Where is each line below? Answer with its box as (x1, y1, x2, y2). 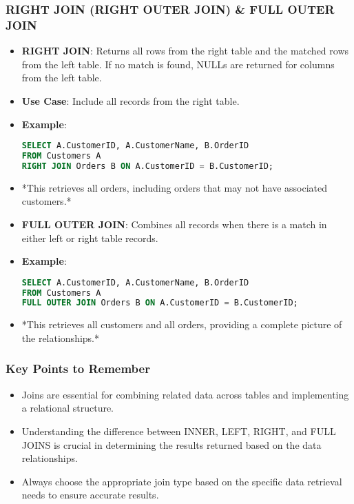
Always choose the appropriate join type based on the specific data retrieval (21, 474, 342, 488)
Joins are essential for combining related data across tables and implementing (21, 387, 349, 401)
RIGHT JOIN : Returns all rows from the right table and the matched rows (21, 43, 349, 58)
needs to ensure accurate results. (21, 487, 159, 502)
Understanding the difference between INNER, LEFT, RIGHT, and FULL (21, 423, 336, 438)
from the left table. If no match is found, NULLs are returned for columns (21, 57, 335, 71)
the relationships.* (21, 330, 100, 345)
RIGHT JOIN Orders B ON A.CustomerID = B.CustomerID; (21, 161, 273, 171)
